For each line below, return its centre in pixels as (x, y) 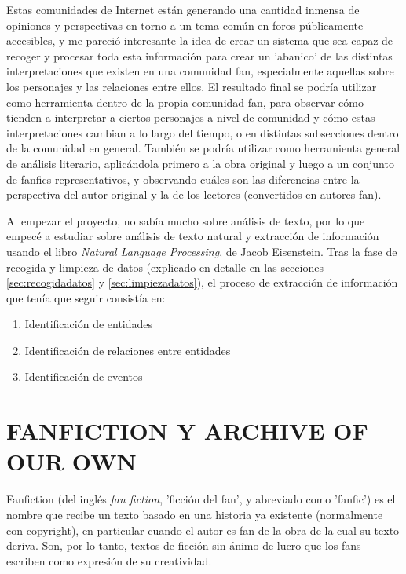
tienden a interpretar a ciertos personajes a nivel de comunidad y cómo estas (191, 117)
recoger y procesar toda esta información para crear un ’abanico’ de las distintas (199, 55)
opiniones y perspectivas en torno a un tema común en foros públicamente (185, 25)
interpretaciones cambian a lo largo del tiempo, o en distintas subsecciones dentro (203, 132)
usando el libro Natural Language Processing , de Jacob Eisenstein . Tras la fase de (202, 251)
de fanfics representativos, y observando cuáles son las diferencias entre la (183, 179)
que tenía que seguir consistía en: (86, 297)
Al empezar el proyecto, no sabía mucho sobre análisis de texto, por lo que (186, 220)
